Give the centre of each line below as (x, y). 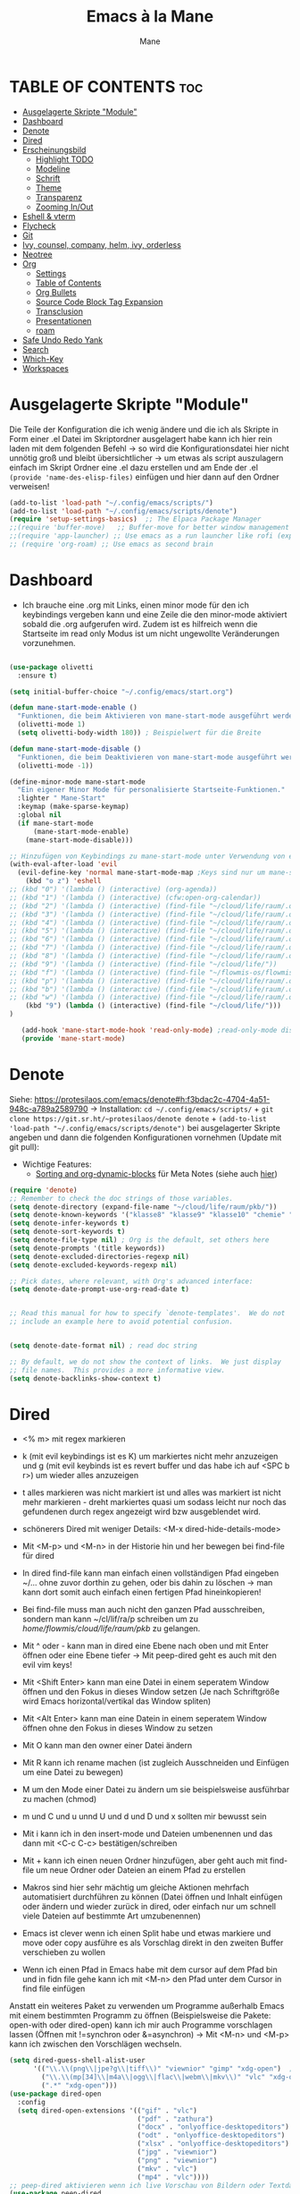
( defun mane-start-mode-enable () (74, 708)
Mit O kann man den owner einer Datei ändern (107, 1746)
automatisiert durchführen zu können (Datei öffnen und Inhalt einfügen (152, 1897)
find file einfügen (54, 1989)
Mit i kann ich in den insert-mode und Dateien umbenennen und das (147, 1834)
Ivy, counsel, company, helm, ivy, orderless (101, 244)
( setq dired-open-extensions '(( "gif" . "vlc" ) (108, 2110)
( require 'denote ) (43, 1190)
